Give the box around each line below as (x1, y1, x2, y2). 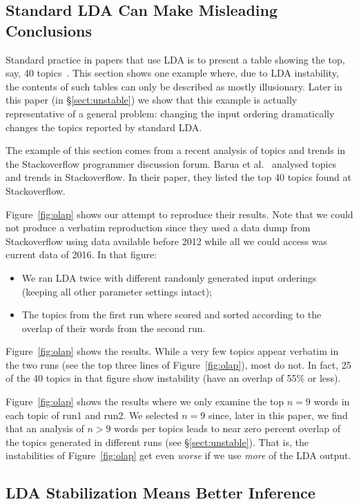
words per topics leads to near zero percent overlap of (114, 421, 340, 436)
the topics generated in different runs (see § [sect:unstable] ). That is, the (6, 434, 309, 449)
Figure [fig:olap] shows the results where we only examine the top (6, 394, 284, 409)
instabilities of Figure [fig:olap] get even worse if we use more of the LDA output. (6, 448, 351, 463)
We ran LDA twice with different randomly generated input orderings (21, 270, 317, 284)
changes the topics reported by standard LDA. (6, 119, 202, 134)
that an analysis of (6, 421, 84, 436)
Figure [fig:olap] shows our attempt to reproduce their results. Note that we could (6, 206, 353, 221)
